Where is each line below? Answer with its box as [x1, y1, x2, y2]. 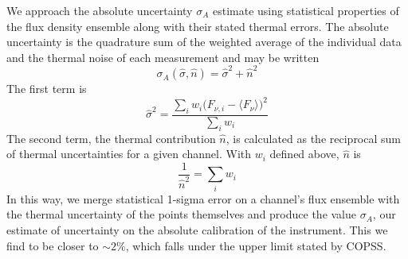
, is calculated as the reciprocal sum [226, 129, 401, 146]
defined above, [269, 145, 339, 162]
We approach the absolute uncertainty [6, 2, 193, 18]
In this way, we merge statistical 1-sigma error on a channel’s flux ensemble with [6, 190, 400, 207]
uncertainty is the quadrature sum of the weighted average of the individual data [6, 33, 402, 50]
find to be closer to [6, 237, 99, 253]
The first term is [6, 80, 87, 97]
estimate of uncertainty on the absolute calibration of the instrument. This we [6, 221, 388, 238]
